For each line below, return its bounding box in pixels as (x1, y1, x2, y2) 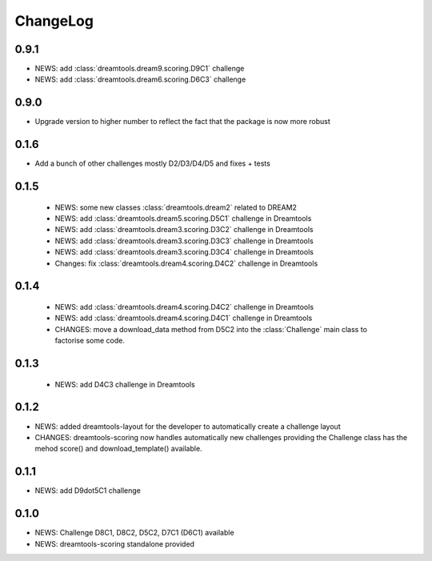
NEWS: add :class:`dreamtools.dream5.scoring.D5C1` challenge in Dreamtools (54, 214, 312, 223)
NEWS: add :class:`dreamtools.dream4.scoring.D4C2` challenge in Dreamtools (54, 303, 314, 312)
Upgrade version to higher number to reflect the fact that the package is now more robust (34, 117, 331, 126)
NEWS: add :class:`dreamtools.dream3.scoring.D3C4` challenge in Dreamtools (54, 247, 314, 257)
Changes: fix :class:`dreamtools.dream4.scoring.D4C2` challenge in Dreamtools (54, 258, 318, 268)
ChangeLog (14, 12, 94, 30)
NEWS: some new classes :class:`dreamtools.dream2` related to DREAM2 (54, 202, 298, 212)
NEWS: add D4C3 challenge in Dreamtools (54, 379, 195, 389)
